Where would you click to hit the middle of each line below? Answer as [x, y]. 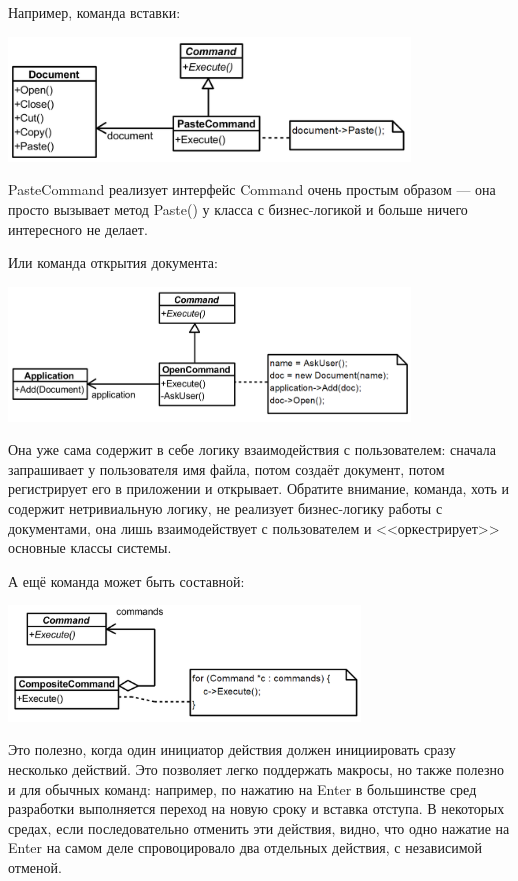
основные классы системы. [90, 547]
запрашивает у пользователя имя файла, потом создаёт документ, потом [226, 468]
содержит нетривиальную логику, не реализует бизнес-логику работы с [225, 507]
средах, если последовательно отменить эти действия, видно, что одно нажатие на [259, 827]
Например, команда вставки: [94, 12]
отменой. [35, 866]
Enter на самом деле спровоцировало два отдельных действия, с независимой [245, 847]
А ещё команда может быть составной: [126, 580]
